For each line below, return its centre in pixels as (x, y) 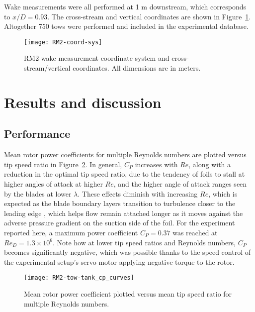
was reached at (195, 232)
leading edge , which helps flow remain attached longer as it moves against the (124, 213)
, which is (223, 193)
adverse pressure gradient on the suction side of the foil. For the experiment (120, 223)
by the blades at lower (38, 193)
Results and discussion (83, 102)
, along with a (210, 164)
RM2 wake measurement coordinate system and (97, 58)
